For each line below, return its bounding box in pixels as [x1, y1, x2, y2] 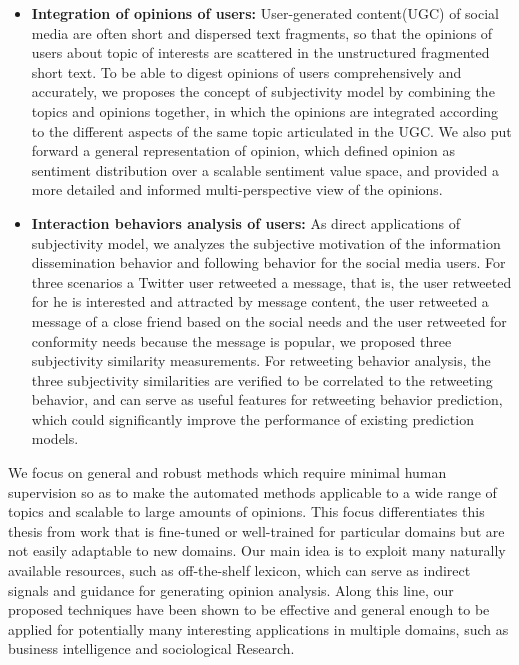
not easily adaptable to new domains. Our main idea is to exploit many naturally [8, 540, 506, 561]
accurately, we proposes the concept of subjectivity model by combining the [31, 81, 495, 102]
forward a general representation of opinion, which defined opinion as [31, 140, 455, 161]
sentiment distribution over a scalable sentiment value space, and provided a [31, 159, 499, 180]
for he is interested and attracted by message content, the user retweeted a [31, 291, 489, 312]
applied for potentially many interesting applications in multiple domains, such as [8, 618, 509, 639]
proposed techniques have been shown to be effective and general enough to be [8, 599, 490, 620]
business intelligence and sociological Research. [8, 638, 295, 659]
